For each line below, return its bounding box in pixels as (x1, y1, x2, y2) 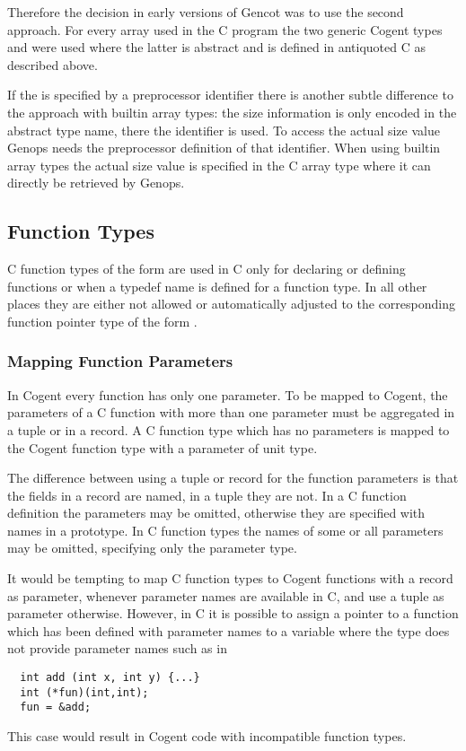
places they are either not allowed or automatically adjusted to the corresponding (7, 294, 455, 313)
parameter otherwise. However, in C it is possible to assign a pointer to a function (7, 604, 459, 623)
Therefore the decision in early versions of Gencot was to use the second (7, 3, 404, 21)
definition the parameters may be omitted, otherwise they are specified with (7, 503, 426, 522)
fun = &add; (20, 701, 92, 714)
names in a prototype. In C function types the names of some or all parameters (7, 520, 444, 539)
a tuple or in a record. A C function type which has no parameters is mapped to (7, 420, 450, 439)
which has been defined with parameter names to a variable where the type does (7, 621, 450, 640)
